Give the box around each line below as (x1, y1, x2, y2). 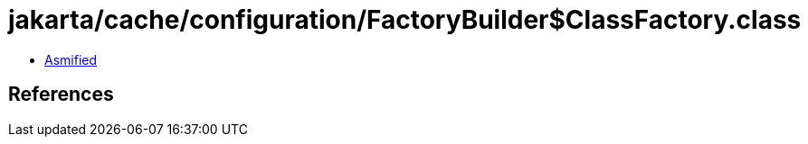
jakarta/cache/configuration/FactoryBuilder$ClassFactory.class (8, 4, 802, 35)
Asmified (44, 51, 98, 67)
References (8, 83, 114, 106)
